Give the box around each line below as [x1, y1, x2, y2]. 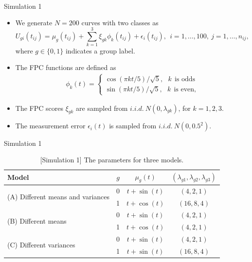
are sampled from [76, 103, 128, 113]
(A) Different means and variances [7, 192, 110, 202]
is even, [174, 86, 196, 93]
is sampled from [109, 121, 157, 131]
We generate [15, 17, 53, 27]
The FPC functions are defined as [15, 62, 116, 72]
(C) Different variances [7, 240, 75, 250]
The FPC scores [15, 103, 63, 113]
